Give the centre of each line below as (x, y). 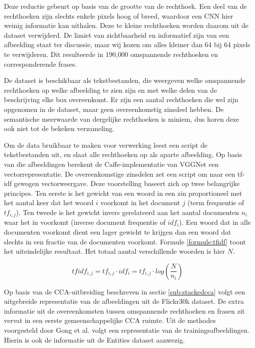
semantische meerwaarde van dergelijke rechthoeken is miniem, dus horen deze (122, 119)
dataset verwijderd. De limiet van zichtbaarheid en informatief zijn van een (116, 35)
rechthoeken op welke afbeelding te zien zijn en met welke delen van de (111, 90)
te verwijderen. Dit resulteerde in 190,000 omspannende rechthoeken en (111, 54)
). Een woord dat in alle (215, 222)
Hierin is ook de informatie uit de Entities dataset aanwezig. (94, 339)
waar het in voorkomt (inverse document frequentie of (85, 222)
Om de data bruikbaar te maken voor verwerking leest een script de (106, 145)
